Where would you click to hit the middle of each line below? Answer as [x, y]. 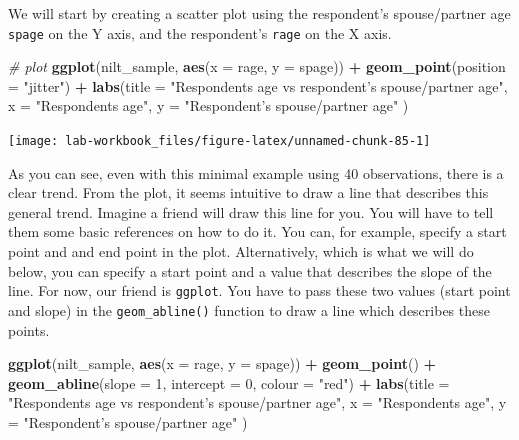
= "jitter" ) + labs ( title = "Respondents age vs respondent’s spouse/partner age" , [258, 85]
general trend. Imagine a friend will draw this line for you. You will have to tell [251, 211]
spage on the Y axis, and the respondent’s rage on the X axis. [200, 32]
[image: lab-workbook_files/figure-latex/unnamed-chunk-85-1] [219, 141]
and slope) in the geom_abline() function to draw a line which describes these [249, 309]
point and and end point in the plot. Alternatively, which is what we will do [241, 251]
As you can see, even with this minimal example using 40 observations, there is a [256, 172]
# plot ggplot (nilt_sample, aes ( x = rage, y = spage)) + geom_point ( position [257, 66]
